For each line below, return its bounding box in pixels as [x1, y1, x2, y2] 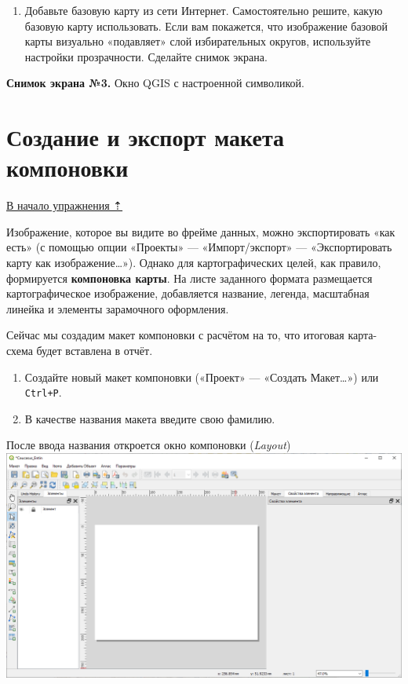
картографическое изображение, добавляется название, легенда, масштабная [6, 285, 370, 302]
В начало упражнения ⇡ [6, 197, 123, 214]
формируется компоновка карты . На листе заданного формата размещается [6, 269, 373, 286]
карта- [348, 327, 377, 343]
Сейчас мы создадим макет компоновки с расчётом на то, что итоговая [6, 327, 344, 343]
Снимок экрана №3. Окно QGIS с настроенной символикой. [6, 75, 304, 91]
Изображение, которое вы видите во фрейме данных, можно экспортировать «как [6, 223, 395, 240]
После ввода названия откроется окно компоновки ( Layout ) [6, 437, 291, 453]
